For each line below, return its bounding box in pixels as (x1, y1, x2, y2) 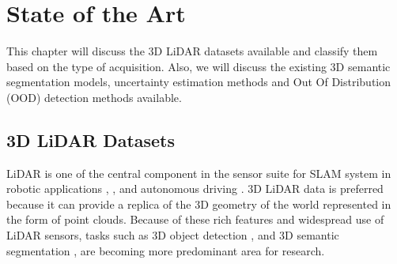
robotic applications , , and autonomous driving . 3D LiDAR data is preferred (6, 180, 384, 197)
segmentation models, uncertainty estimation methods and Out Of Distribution (6, 74, 391, 90)
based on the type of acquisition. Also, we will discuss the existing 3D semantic (6, 58, 391, 74)
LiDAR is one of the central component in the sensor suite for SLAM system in (6, 164, 391, 181)
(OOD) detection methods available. (6, 89, 182, 105)
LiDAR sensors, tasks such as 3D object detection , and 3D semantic (6, 227, 339, 243)
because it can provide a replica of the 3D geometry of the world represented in (6, 195, 391, 212)
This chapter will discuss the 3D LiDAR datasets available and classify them (6, 43, 378, 59)
